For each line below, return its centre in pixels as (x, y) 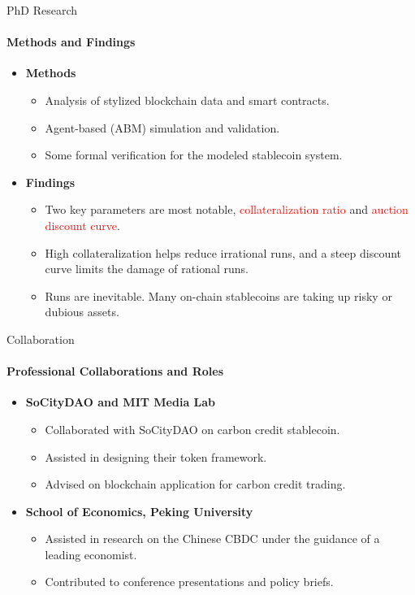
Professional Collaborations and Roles (115, 371)
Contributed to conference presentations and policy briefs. (189, 582)
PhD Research (42, 10)
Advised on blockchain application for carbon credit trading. (195, 484)
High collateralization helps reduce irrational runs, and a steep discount (223, 252)
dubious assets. (82, 312)
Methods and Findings (71, 42)
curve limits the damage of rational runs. (147, 269)
